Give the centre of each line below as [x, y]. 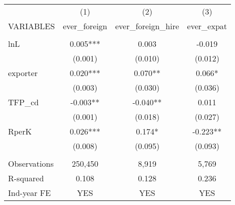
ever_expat [207, 26]
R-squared [26, 178]
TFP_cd [23, 102]
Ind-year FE [29, 193]
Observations [31, 163]
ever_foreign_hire [147, 26]
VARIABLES [31, 26]
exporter [23, 73]
